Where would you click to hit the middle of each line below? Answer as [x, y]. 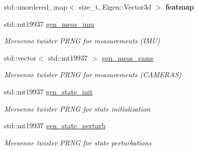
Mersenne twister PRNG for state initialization [77, 108]
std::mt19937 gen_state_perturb [55, 125]
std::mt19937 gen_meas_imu [49, 23]
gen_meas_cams [128, 57]
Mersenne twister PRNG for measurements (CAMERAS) [93, 74]
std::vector [20, 57]
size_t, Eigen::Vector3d [115, 7]
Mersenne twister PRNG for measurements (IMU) [82, 41]
